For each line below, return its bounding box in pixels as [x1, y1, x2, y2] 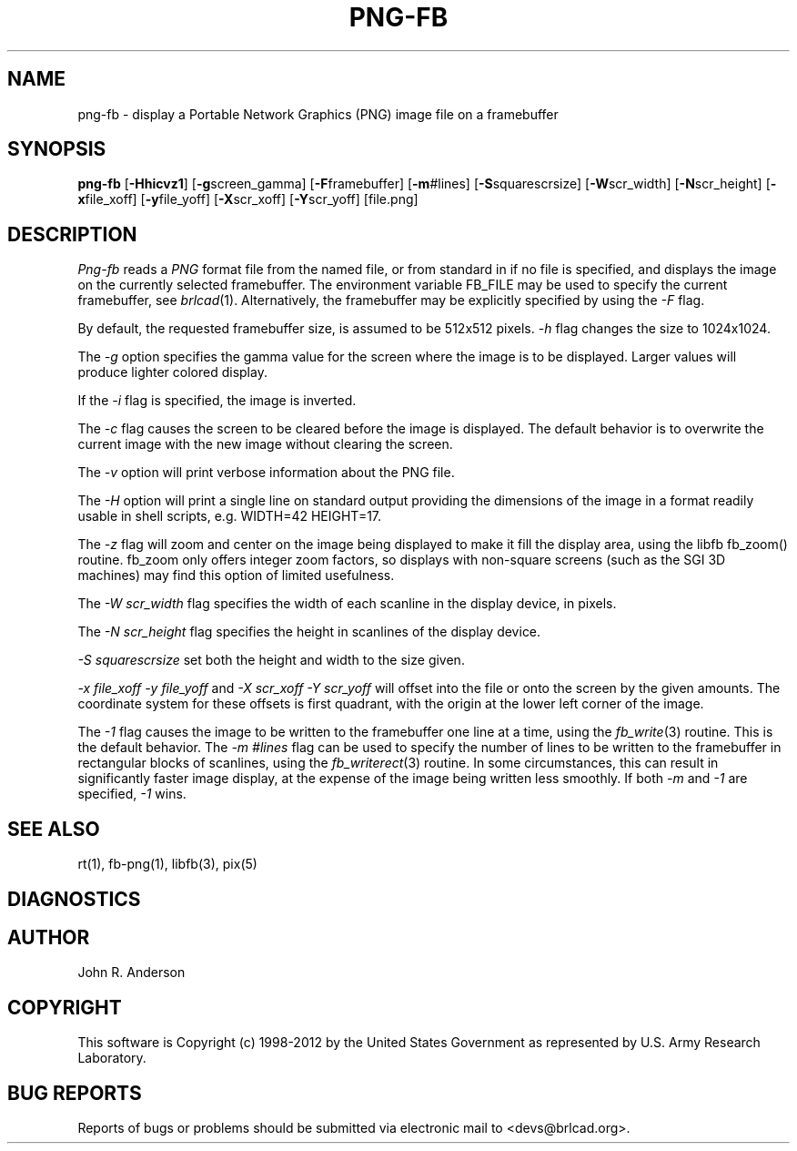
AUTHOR [7, 925, 90, 949]
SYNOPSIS [7, 138, 106, 161]
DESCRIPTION [7, 222, 137, 246]
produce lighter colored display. [77, 364, 267, 381]
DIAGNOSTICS [7, 887, 141, 911]
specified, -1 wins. [77, 786, 187, 802]
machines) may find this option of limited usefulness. [77, 567, 395, 584]
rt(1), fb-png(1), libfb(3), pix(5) [77, 856, 257, 872]
